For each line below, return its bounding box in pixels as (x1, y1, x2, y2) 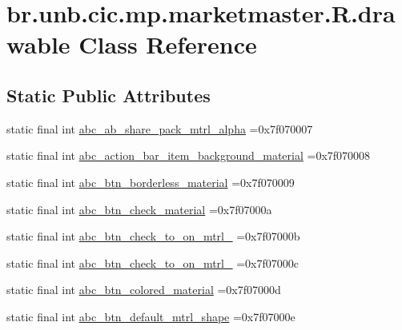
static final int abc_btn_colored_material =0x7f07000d (6, 281, 281, 298)
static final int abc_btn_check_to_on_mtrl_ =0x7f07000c (6, 254, 299, 271)
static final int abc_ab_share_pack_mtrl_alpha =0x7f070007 (6, 120, 313, 137)
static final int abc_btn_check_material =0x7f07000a (6, 201, 272, 217)
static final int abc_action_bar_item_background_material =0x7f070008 (6, 147, 371, 164)
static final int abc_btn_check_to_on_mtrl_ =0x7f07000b (6, 228, 300, 245)
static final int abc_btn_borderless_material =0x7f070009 (6, 173, 295, 190)
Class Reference (78, 28, 257, 61)
